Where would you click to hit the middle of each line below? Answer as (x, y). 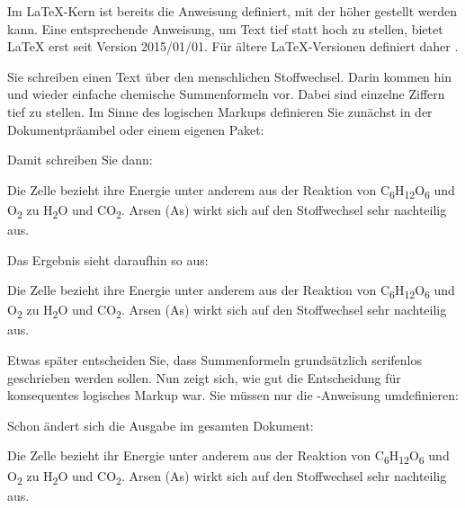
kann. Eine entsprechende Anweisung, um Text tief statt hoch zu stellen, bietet (225, 28)
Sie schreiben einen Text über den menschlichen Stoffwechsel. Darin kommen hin (230, 76)
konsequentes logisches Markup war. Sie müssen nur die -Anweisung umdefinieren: (233, 395)
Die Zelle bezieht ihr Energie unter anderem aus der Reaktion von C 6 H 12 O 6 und (228, 457)
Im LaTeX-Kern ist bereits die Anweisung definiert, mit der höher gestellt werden (232, 11)
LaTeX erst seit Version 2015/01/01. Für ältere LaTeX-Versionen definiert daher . (233, 46)
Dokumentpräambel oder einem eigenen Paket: (136, 129)
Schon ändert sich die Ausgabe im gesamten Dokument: (161, 425)
